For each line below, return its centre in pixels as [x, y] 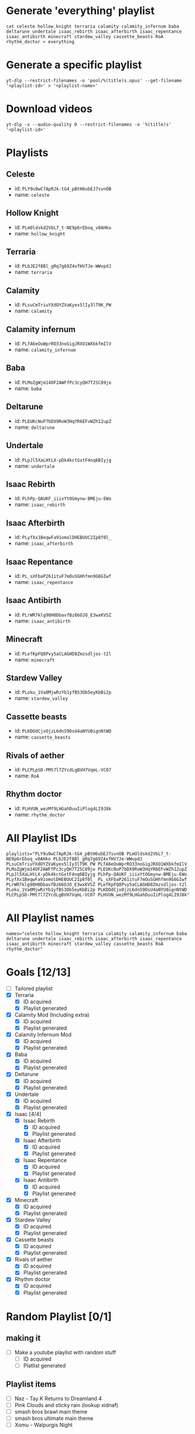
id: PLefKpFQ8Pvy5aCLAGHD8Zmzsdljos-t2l [63, 653]
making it [23, 1338]
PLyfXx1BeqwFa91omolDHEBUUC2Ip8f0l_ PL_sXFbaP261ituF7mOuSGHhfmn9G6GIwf [97, 879]
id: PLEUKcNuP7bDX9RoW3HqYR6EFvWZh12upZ [63, 421]
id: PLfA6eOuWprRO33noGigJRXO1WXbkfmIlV [63, 343]
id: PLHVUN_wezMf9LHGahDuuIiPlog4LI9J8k [63, 808]
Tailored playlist [33, 988]
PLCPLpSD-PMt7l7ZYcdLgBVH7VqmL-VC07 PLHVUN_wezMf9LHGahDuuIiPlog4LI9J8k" [98, 894]
